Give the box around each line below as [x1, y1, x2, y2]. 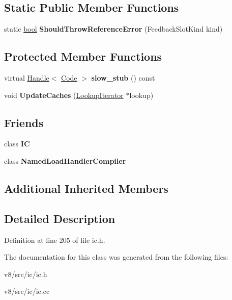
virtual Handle [4, 72, 49, 83]
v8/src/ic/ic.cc [4, 286, 50, 296]
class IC [4, 138, 30, 149]
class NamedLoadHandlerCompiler [4, 155, 126, 166]
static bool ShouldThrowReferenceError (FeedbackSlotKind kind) [4, 23, 223, 34]
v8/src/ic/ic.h [4, 268, 47, 279]
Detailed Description [4, 210, 115, 226]
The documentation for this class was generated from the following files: [4, 252, 228, 262]
